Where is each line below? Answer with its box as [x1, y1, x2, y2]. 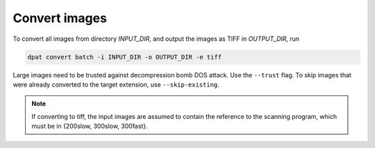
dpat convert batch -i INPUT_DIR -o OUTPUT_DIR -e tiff [27, 53, 222, 61]
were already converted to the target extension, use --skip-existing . [12, 80, 220, 89]
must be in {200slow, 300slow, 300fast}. [31, 122, 148, 131]
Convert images [12, 10, 108, 26]
